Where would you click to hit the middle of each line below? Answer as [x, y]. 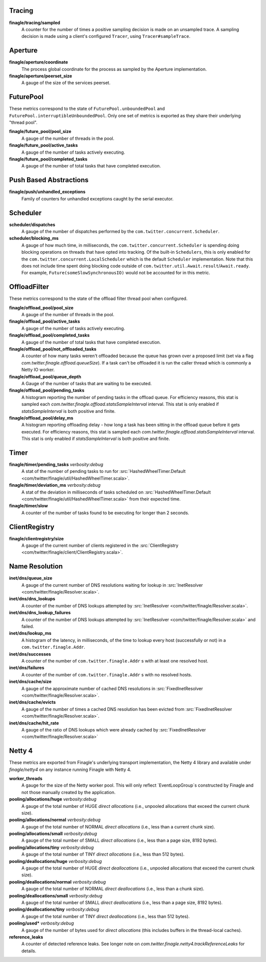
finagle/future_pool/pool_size [40, 132]
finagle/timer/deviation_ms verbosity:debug [55, 485]
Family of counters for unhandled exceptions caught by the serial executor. [98, 199]
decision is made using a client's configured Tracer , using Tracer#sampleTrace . [106, 36]
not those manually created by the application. [68, 792]
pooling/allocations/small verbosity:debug [53, 834]
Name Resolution [36, 566]
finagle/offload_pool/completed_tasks [49, 335]
